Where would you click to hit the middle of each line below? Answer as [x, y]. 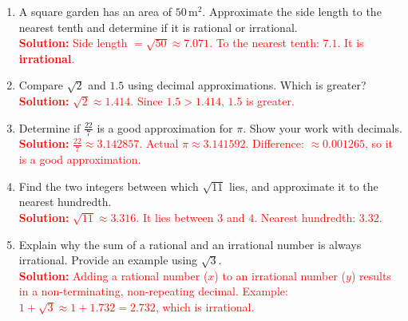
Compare [41, 85]
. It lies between [175, 217]
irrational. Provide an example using [108, 260]
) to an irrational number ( [280, 275]
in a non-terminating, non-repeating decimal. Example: [153, 291]
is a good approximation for [165, 127]
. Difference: [275, 143]
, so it [379, 143]
